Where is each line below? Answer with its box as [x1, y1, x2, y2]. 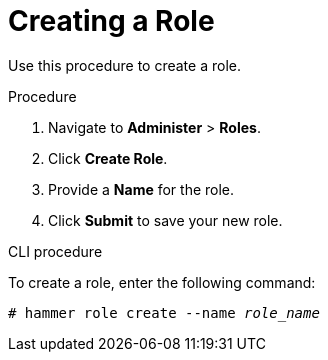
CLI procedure [8, 242, 103, 260]
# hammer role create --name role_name [8, 304, 320, 321]
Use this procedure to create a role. [8, 56, 241, 74]
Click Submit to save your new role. [48, 211, 283, 229]
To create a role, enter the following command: [8, 273, 316, 291]
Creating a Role [8, 4, 215, 38]
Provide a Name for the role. [48, 180, 235, 198]
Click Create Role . [48, 149, 168, 167]
